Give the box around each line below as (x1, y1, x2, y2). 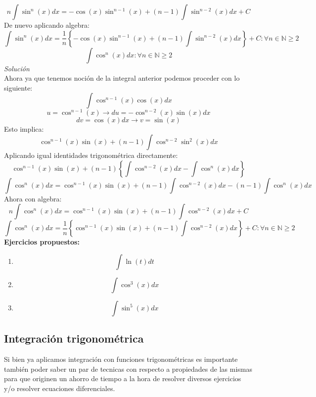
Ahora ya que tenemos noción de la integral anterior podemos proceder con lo (4, 73, 240, 83)
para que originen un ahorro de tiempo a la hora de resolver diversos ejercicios (4, 373, 241, 384)
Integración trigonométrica (4, 331, 144, 346)
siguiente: (4, 82, 33, 93)
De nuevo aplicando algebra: (4, 20, 90, 30)
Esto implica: (4, 124, 44, 134)
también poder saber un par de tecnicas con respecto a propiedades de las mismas (4, 363, 252, 374)
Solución (4, 63, 30, 73)
